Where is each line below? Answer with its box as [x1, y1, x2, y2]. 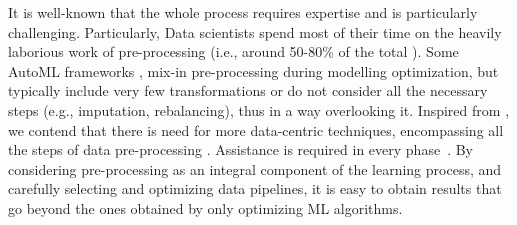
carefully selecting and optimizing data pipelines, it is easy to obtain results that [8, 178, 502, 199]
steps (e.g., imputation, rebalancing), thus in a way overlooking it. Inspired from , [8, 99, 510, 120]
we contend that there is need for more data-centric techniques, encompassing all [8, 119, 504, 140]
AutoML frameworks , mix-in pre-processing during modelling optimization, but [8, 60, 499, 81]
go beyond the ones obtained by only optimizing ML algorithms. [8, 197, 403, 218]
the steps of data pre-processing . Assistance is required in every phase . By [8, 139, 473, 160]
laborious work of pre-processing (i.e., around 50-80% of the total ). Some [8, 41, 459, 62]
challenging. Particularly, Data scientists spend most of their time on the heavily [8, 21, 502, 42]
